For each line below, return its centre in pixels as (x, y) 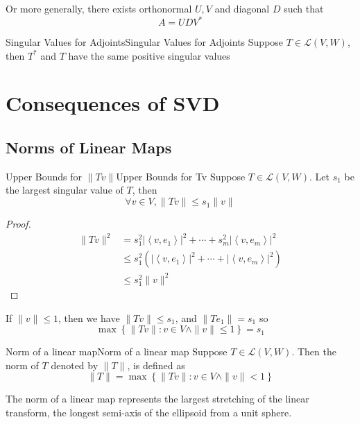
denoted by (75, 365)
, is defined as (156, 365)
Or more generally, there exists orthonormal (99, 8)
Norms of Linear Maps (89, 147)
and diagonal (242, 8)
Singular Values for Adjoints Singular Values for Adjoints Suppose (145, 42)
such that (304, 8)
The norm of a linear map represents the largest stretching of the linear (157, 399)
